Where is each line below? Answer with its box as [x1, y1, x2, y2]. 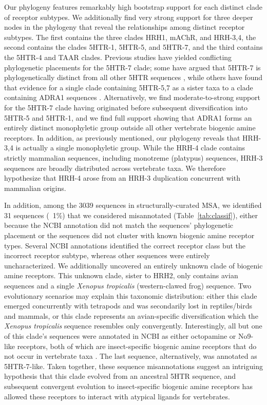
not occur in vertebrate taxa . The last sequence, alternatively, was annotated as [4, 351, 257, 361]
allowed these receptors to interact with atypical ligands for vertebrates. [4, 391, 230, 401]
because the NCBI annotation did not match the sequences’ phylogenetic [4, 220, 234, 230]
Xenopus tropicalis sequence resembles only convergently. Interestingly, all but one [4, 320, 262, 331]
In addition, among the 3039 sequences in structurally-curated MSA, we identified [4, 200, 262, 210]
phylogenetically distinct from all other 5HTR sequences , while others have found [4, 72, 263, 83]
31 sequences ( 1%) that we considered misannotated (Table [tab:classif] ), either [4, 209, 258, 220]
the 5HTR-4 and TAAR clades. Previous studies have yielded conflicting [4, 51, 232, 62]
